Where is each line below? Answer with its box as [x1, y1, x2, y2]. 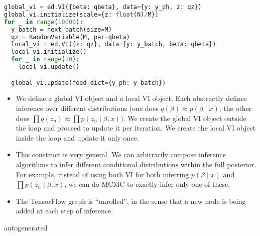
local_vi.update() [18, 63, 80, 70]
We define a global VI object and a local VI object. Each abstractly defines [16, 93, 247, 103]
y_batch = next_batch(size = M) [11, 26, 112, 33]
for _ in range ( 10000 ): [4, 18, 83, 26]
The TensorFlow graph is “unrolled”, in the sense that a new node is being [16, 195, 246, 206]
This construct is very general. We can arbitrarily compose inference [16, 149, 226, 160]
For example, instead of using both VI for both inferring [16, 169, 189, 179]
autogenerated [4, 222, 48, 232]
